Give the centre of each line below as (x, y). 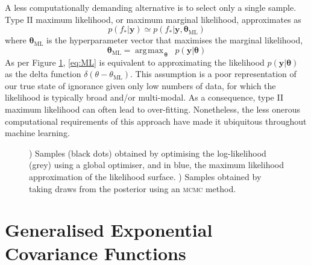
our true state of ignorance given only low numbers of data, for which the (140, 85)
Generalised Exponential (109, 230)
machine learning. (37, 133)
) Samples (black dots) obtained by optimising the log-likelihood (148, 153)
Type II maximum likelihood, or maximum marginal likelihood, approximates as (153, 19)
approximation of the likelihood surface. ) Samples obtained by (145, 176)
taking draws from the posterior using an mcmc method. (133, 188)
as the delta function (43, 74)
